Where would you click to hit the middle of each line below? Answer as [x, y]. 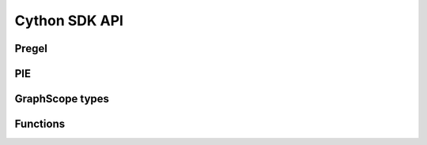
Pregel [31, 48]
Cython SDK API [69, 20]
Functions [40, 124]
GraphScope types [62, 99]
